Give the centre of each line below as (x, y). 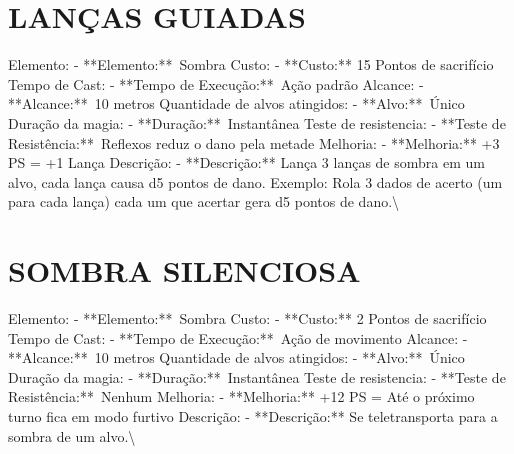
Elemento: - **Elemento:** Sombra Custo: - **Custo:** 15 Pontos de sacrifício (251, 64)
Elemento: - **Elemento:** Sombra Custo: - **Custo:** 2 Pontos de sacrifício (247, 318)
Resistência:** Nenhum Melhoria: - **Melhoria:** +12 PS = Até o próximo (241, 396)
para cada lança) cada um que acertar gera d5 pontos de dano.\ (204, 201)
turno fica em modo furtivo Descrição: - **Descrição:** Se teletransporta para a (253, 415)
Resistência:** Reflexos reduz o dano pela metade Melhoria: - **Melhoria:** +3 (254, 142)
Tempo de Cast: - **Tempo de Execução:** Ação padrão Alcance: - (216, 83)
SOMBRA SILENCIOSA (184, 270)
